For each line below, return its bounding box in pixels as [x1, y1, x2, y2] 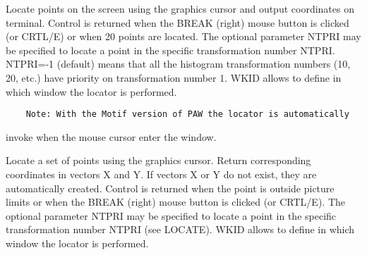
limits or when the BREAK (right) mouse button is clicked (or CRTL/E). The [6, 194, 345, 209]
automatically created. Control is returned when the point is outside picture [6, 180, 335, 195]
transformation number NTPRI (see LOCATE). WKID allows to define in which [6, 222, 355, 237]
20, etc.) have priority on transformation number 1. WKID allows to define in [6, 70, 342, 85]
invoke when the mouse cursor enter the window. [6, 129, 217, 144]
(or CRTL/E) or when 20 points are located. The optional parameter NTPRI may [6, 29, 361, 44]
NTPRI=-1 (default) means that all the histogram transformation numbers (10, [6, 56, 351, 71]
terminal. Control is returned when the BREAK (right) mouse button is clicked [6, 15, 349, 30]
